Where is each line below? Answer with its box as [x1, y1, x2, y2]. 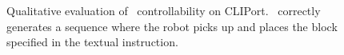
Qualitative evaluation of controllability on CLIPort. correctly [6, 2, 321, 18]
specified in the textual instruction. [6, 33, 178, 50]
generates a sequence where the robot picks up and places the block [6, 18, 338, 34]
